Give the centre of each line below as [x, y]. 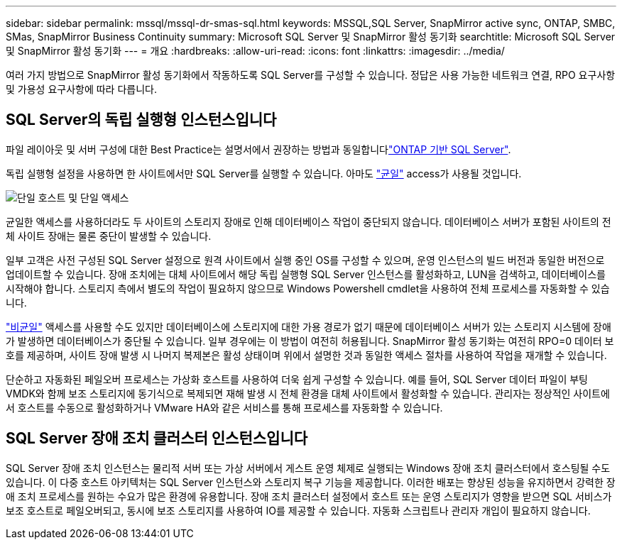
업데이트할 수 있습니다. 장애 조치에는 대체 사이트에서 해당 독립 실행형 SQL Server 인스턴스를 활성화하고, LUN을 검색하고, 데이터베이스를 [306, 274]
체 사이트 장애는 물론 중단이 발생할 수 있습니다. [109, 236]
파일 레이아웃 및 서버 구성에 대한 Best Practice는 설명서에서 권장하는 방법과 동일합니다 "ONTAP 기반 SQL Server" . [258, 149]
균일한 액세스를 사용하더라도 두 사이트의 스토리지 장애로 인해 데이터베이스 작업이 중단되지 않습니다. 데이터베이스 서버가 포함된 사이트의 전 [309, 221]
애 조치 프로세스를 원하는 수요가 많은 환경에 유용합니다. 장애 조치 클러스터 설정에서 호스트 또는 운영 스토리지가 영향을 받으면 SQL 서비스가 [309, 496]
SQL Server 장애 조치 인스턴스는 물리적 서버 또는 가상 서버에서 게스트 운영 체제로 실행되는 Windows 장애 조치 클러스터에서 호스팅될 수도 [308, 468]
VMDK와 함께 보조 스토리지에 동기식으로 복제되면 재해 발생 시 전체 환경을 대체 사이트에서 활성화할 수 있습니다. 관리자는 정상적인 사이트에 [308, 393]
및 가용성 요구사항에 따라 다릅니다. [81, 89]
